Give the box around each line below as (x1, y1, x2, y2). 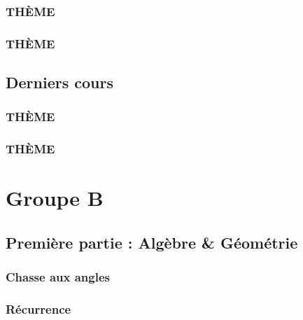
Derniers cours (6, 71, 113, 93)
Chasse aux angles (6, 268, 111, 286)
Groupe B (6, 183, 104, 212)
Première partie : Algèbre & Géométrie (6, 231, 298, 253)
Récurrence (6, 300, 71, 318)
